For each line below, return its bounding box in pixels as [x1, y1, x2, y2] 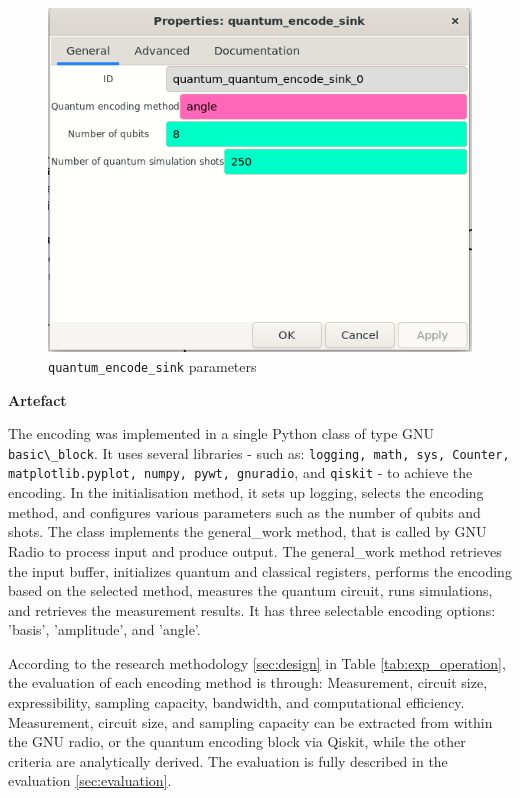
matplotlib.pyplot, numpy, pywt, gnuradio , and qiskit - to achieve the [8, 462, 473, 483]
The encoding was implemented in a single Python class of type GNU [8, 423, 435, 444]
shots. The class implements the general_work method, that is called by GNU [8, 521, 487, 542]
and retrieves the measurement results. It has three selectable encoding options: [8, 599, 496, 620]
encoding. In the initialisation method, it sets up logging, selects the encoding [8, 482, 484, 503]
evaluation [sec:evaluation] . [8, 770, 172, 791]
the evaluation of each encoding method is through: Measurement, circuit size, [8, 672, 488, 693]
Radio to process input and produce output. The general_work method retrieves [8, 540, 502, 561]
